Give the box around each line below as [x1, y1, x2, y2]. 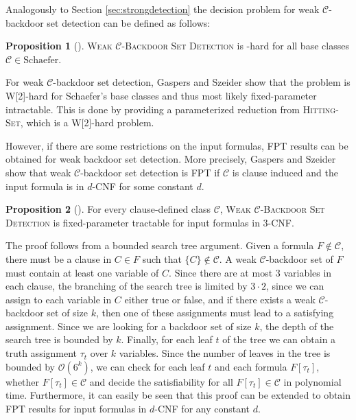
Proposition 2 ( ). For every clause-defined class [5, 202, 211, 216]
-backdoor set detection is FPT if [80, 165, 220, 179]
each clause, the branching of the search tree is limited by [5, 279, 248, 293]
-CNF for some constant [92, 178, 193, 193]
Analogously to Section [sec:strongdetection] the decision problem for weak [5, 2, 320, 16]
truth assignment [5, 346, 78, 360]
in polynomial [283, 374, 342, 388]
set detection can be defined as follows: [47, 15, 211, 30]
